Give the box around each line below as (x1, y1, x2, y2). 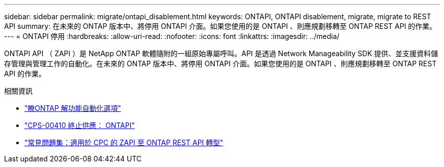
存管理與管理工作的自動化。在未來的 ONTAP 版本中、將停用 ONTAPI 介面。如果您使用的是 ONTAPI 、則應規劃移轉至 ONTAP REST (4, 59, 437, 68)
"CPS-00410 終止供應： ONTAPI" (24, 121, 135, 130)
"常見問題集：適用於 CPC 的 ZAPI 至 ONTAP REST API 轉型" (24, 138, 224, 147)
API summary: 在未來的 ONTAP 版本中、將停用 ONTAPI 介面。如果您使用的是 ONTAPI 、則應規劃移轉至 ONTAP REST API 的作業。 (4, 22, 437, 30)
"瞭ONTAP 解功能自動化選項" (24, 104, 121, 112)
